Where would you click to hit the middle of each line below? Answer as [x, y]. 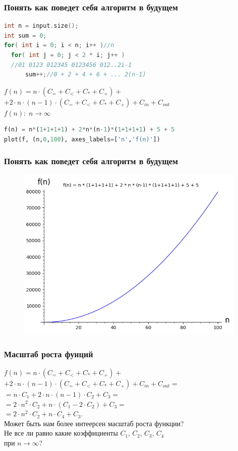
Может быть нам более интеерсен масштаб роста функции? [94, 423]
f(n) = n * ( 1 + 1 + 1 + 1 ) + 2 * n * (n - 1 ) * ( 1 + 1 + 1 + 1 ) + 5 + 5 [89, 130]
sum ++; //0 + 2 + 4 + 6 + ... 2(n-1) [86, 75]
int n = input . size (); [41, 26]
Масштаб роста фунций [49, 354]
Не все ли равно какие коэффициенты [61, 433]
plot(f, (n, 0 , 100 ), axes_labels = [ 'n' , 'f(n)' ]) [82, 139]
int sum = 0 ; [25, 35]
